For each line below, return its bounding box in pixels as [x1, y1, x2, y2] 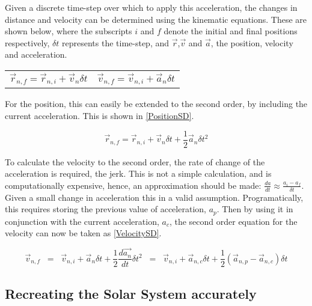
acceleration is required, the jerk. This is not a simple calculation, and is [5, 167, 272, 180]
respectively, [5, 36, 50, 49]
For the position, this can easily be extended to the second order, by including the [5, 97, 308, 110]
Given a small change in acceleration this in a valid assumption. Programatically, [5, 191, 304, 203]
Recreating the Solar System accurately [5, 284, 257, 302]
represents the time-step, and [62, 36, 170, 49]
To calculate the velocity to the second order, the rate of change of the [5, 155, 265, 168]
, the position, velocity [210, 36, 293, 49]
